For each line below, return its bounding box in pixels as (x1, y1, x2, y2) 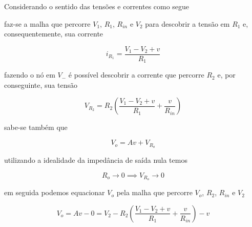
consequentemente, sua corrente (4, 28, 103, 39)
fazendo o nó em (4, 69, 55, 80)
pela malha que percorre (116, 187, 193, 198)
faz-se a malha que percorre (4, 18, 91, 29)
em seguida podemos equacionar (4, 187, 105, 198)
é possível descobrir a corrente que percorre (68, 69, 204, 80)
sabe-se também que (4, 122, 68, 133)
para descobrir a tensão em (145, 18, 230, 29)
